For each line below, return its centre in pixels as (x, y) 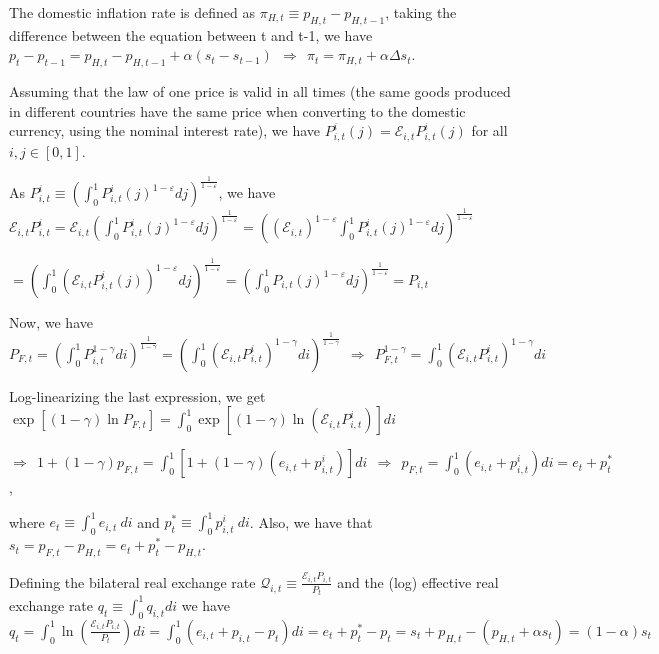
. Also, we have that (311, 521)
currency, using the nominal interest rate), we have (165, 130)
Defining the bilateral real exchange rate (132, 581)
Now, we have (51, 321)
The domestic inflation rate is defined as (132, 12)
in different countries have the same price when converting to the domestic (237, 110)
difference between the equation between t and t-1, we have (191, 34)
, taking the (421, 12)
